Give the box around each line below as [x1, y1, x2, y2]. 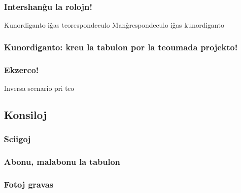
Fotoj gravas [4, 178, 54, 190]
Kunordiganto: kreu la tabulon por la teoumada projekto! [4, 40, 238, 53]
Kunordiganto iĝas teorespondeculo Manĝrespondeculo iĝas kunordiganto [4, 20, 224, 30]
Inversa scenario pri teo [4, 82, 74, 93]
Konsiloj [4, 107, 47, 122]
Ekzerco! [4, 63, 39, 76]
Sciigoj [4, 133, 31, 145]
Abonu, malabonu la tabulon [4, 155, 120, 168]
